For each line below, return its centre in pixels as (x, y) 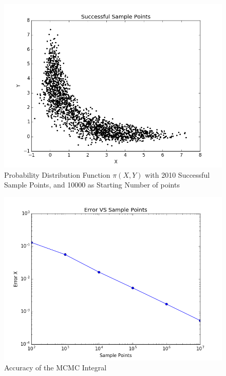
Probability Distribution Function (57, 174)
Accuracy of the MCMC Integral (55, 368)
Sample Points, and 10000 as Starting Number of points (92, 185)
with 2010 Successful (177, 174)
